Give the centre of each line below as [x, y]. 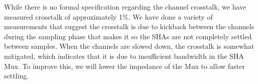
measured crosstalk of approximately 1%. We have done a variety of [108, 16]
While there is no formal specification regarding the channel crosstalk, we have [125, 7]
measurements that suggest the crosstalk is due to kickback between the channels [129, 26]
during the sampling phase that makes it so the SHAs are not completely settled [128, 36]
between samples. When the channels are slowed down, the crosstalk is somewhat [129, 46]
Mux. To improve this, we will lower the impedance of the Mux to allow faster [124, 66]
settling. [17, 76]
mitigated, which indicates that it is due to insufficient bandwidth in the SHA [124, 56]
